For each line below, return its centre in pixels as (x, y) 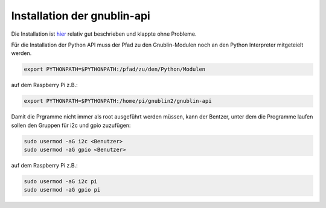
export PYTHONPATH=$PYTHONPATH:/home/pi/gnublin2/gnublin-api (118, 101)
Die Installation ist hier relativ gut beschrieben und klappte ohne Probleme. (104, 34)
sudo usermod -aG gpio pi (62, 190)
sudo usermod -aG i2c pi (61, 181)
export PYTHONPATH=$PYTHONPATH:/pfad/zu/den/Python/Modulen (115, 69)
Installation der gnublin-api (81, 16)
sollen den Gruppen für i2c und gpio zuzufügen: (71, 125)
